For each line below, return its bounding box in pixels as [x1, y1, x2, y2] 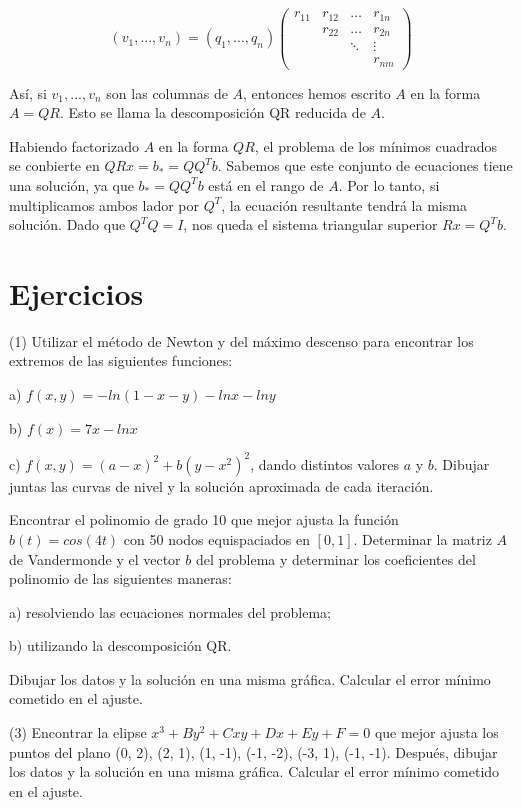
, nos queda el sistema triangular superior [183, 214, 438, 235]
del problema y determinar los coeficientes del [195, 548, 476, 569]
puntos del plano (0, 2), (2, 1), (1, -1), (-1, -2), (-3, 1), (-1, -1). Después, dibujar [9, 741, 498, 762]
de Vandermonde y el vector [9, 548, 181, 569]
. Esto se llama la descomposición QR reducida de [59, 102, 366, 123]
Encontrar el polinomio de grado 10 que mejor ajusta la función [9, 509, 399, 530]
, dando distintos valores [250, 453, 399, 474]
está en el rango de [208, 174, 324, 195]
